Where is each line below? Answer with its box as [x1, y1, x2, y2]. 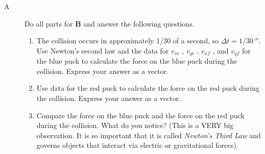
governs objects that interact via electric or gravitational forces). [36, 140, 238, 150]
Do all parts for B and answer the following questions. [25, 18, 195, 29]
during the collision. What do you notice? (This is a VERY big [36, 120, 234, 131]
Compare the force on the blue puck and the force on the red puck [36, 110, 245, 120]
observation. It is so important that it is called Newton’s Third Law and [36, 130, 261, 140]
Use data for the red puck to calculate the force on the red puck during [36, 83, 260, 93]
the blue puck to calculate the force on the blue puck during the [36, 56, 237, 66]
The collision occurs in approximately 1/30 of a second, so [36, 35, 219, 46]
